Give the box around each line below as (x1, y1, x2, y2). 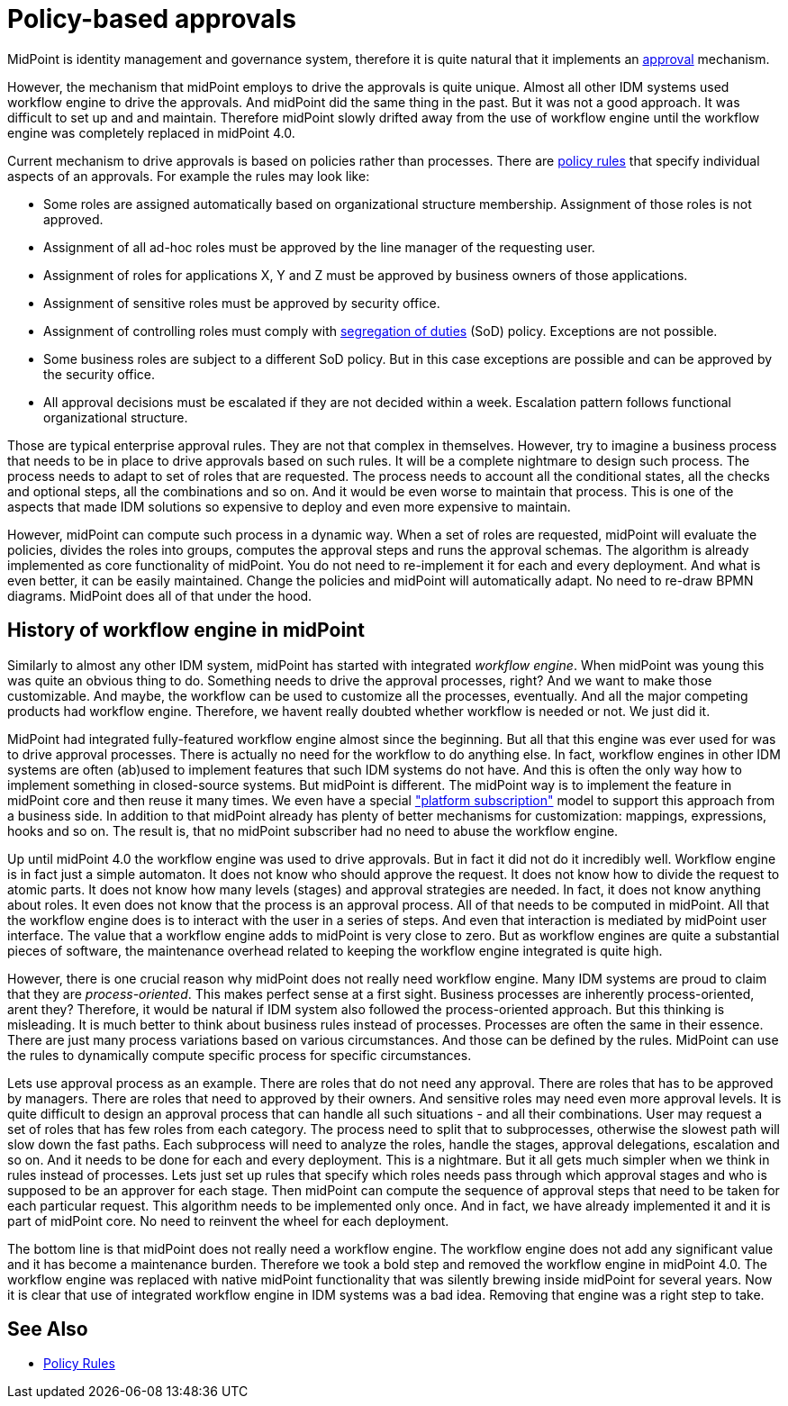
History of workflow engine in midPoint (7, 619, 365, 642)
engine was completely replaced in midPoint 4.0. (7, 124, 295, 141)
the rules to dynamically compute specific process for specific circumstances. (7, 1047, 472, 1063)
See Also (7, 1318, 88, 1341)
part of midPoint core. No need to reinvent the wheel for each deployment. (7, 1212, 449, 1229)
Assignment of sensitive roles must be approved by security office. (43, 295, 440, 311)
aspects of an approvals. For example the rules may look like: (7, 168, 370, 184)
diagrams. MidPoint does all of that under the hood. (7, 587, 312, 603)
